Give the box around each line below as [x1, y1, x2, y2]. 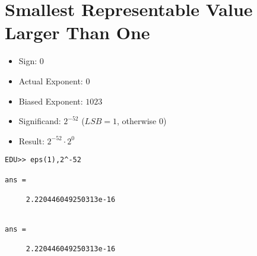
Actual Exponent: [18, 74, 83, 87]
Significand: [18, 115, 61, 127]
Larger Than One [5, 20, 150, 45]
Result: [18, 134, 45, 147]
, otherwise [117, 115, 157, 127]
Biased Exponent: [18, 94, 83, 107]
